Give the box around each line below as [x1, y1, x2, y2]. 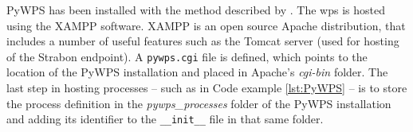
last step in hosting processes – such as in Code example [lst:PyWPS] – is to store [6, 80, 407, 96]
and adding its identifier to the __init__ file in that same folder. [6, 111, 324, 127]
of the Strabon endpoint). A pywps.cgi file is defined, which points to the [6, 48, 368, 64]
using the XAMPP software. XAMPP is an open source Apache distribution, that [6, 17, 406, 33]
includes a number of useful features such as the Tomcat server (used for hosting [6, 33, 399, 49]
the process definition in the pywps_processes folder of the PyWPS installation [6, 95, 391, 111]
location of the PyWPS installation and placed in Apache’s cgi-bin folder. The [6, 64, 388, 80]
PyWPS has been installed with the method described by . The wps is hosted [6, 2, 385, 17]
